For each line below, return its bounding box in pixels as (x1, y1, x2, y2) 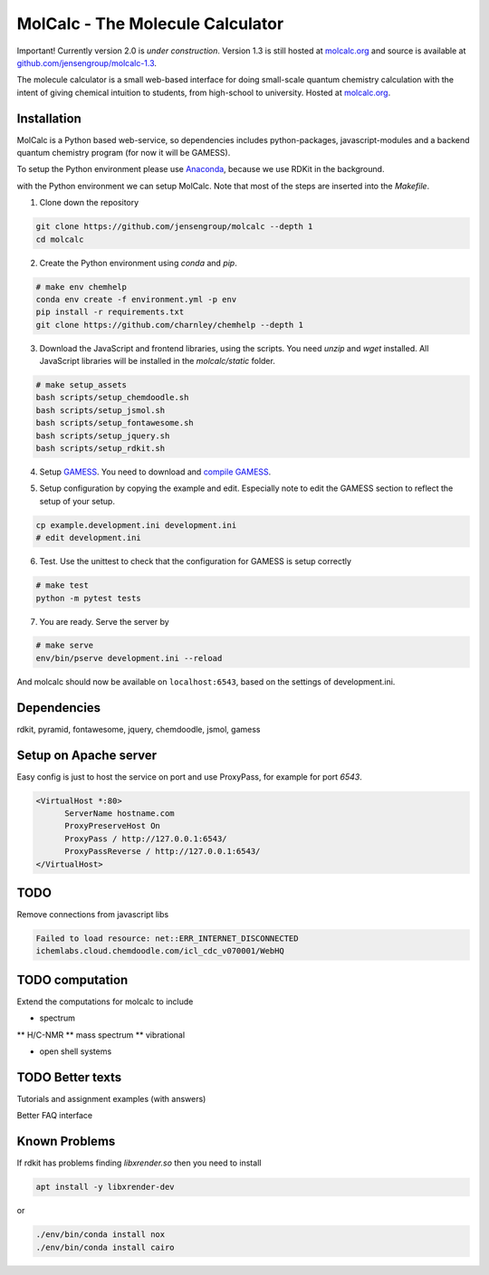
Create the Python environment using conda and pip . (39, 257, 237, 268)
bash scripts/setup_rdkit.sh (35, 444, 166, 454)
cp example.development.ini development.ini (35, 520, 237, 530)
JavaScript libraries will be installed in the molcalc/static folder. (39, 356, 275, 367)
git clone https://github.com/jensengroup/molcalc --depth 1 (35, 222, 313, 232)
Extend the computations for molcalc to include (16, 996, 194, 1007)
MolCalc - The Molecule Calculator (16, 14, 284, 34)
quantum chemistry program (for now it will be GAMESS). (16, 148, 231, 158)
